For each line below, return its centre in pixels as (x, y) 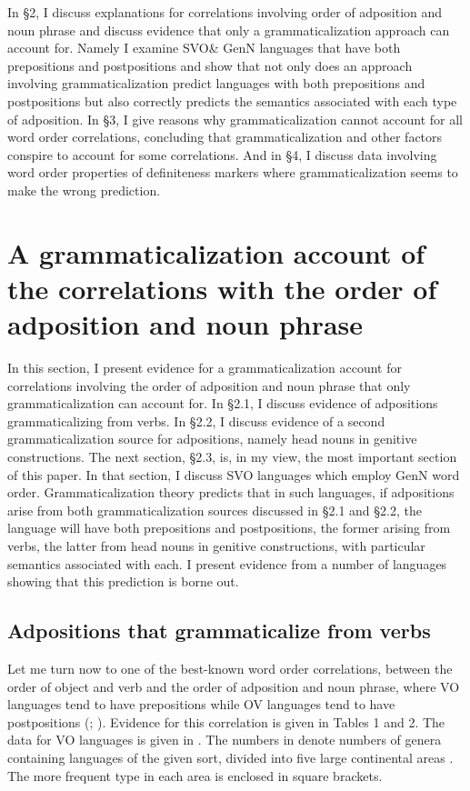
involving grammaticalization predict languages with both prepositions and (216, 83)
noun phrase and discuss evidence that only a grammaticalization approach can (229, 30)
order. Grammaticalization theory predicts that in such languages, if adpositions (231, 492)
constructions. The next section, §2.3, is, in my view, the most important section (232, 456)
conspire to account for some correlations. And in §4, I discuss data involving (222, 154)
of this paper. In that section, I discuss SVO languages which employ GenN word (234, 474)
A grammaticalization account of (216, 252)
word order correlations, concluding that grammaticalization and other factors (225, 137)
